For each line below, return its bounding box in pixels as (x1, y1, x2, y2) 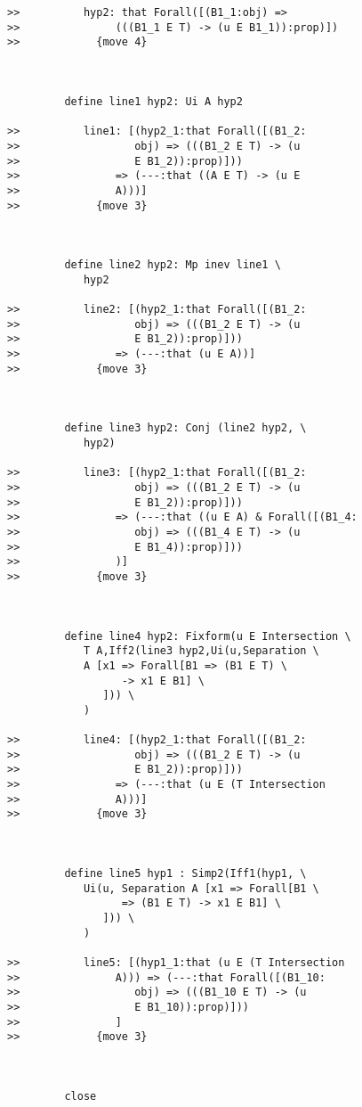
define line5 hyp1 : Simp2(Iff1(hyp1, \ (64, 867, 307, 881)
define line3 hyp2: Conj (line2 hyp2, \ (64, 422, 307, 435)
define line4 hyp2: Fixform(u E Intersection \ (64, 629, 351, 643)
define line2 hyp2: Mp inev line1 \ (64, 258, 281, 272)
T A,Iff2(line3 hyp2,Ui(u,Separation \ (83, 644, 319, 658)
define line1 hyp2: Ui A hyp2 (64, 94, 243, 108)
